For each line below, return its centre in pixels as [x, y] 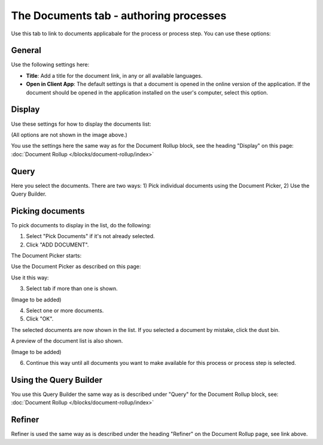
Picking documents [48, 211]
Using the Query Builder [57, 380]
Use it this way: [30, 278]
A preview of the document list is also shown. [67, 341]
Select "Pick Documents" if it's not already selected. [90, 236]
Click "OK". [40, 319]
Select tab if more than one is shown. [72, 289]
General [26, 51]
